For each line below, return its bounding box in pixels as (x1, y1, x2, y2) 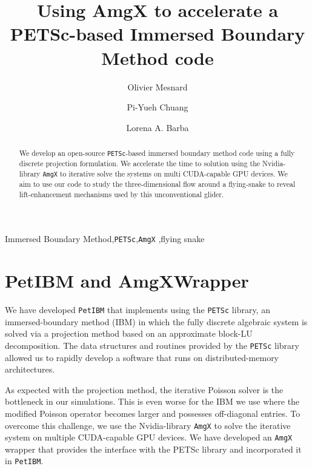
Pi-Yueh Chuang (127, 101, 188, 113)
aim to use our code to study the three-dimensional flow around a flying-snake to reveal (19, 179, 296, 189)
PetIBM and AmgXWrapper (5, 268, 249, 293)
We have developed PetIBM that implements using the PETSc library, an (5, 303, 270, 316)
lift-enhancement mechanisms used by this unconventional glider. (19, 189, 224, 199)
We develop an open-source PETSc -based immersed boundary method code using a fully (19, 148, 295, 158)
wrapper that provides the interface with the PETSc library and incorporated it (5, 442, 302, 455)
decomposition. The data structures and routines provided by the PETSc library (5, 339, 299, 351)
